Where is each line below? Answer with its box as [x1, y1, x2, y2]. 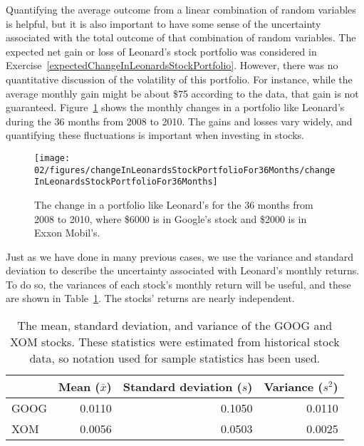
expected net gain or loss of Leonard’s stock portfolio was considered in [6, 43, 317, 58]
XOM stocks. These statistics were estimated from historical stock [10, 333, 340, 351]
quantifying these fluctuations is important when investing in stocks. [6, 128, 304, 142]
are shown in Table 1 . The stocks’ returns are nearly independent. [6, 291, 295, 306]
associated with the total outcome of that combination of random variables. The [6, 30, 356, 45]
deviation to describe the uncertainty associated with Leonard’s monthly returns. [6, 263, 360, 278]
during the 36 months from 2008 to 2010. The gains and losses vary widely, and [6, 113, 353, 128]
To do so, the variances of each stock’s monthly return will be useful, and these [6, 276, 351, 291]
